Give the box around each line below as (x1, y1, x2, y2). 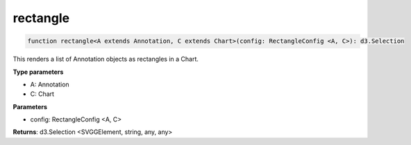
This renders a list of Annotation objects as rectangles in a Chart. (12, 55, 199, 64)
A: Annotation (30, 80, 69, 88)
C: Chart (30, 90, 55, 98)
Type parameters (12, 68, 64, 76)
